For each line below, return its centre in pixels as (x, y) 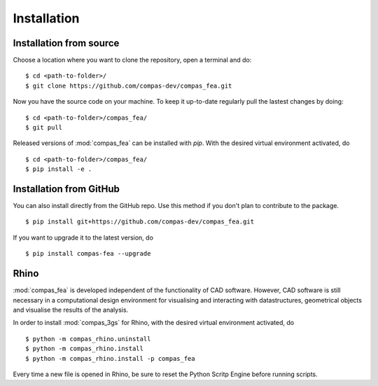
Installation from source (66, 43)
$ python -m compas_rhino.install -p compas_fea (110, 358)
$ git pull (44, 127)
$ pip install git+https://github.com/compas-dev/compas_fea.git (140, 222)
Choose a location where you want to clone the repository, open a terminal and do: (132, 60)
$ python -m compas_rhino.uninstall (88, 339)
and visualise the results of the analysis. (71, 310)
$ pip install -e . (59, 169)
